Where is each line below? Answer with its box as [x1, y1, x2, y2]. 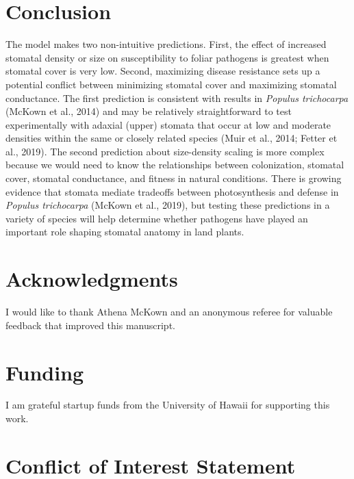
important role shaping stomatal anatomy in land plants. [5, 224, 244, 239]
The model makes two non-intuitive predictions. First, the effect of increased [5, 37, 327, 51]
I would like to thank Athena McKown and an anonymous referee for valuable [5, 305, 333, 319]
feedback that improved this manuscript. [5, 318, 175, 332]
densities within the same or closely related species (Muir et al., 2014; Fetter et [5, 131, 338, 145]
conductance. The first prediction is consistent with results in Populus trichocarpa [5, 90, 349, 105]
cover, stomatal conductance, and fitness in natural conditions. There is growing [5, 171, 342, 185]
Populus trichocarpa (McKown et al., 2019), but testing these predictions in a [5, 198, 330, 212]
